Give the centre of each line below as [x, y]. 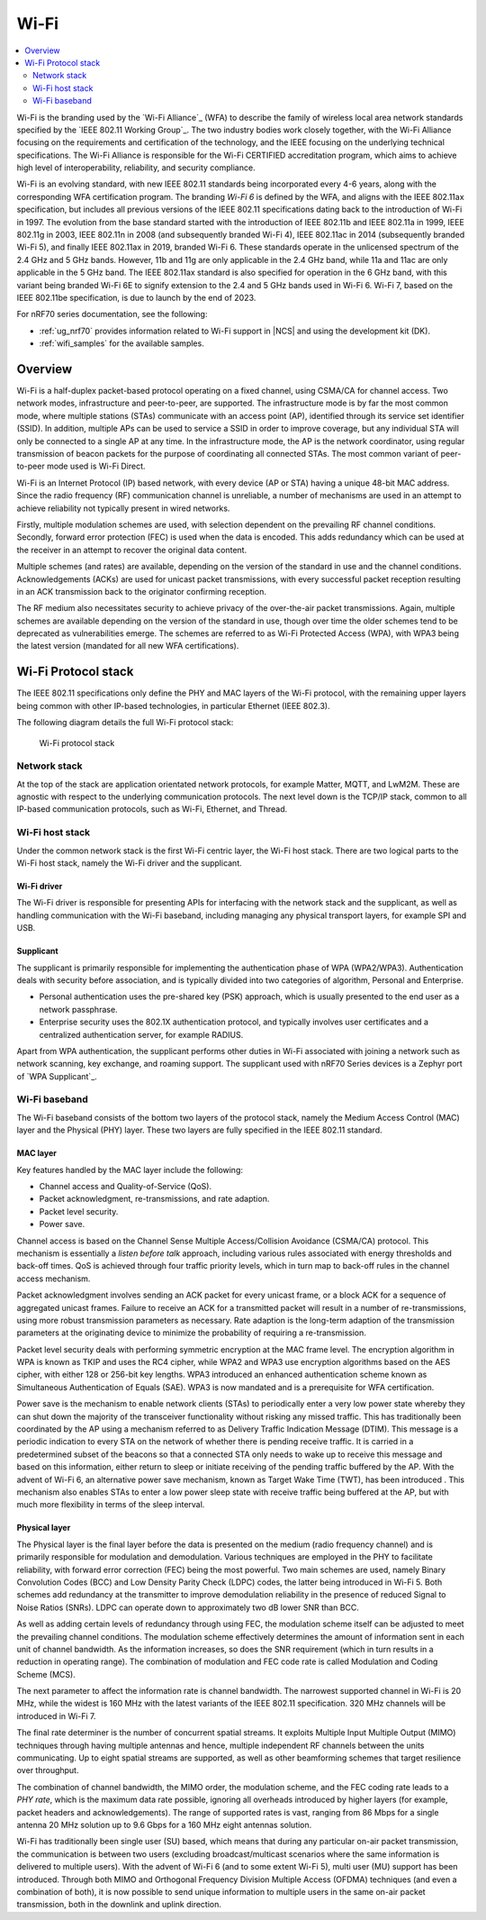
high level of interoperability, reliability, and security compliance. [136, 168]
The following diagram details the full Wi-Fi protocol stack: [125, 723]
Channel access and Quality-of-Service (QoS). [125, 1186]
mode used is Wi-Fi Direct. [96, 466]
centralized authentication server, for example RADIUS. [141, 1034]
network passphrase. [78, 1009]
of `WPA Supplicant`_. [57, 1076]
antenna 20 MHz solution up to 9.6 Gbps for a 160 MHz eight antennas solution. [164, 1824]
